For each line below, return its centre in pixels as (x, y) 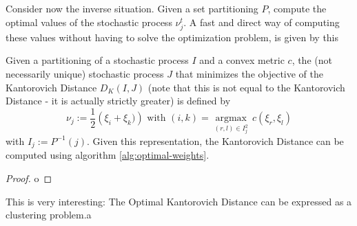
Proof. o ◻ (29, 178)
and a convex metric (242, 60)
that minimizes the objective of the (249, 73)
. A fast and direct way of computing (262, 22)
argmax (231, 118)
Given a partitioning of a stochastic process (97, 60)
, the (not (312, 60)
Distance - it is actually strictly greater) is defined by (118, 101)
